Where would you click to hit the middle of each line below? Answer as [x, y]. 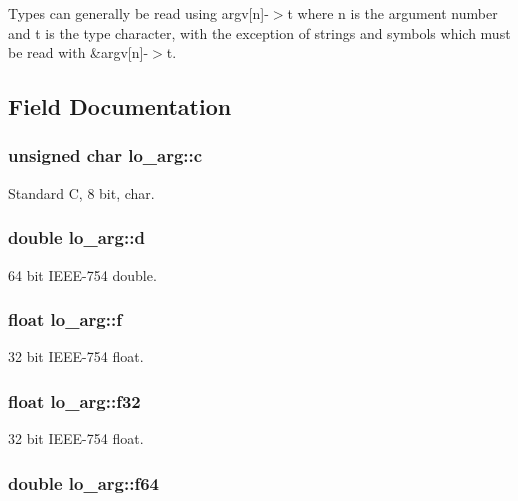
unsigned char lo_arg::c [105, 155]
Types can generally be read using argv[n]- [138, 13]
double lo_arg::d [76, 237]
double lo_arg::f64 [84, 482]
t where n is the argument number [392, 13]
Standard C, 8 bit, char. [81, 192]
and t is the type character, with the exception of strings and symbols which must [259, 32]
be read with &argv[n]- [78, 52]
